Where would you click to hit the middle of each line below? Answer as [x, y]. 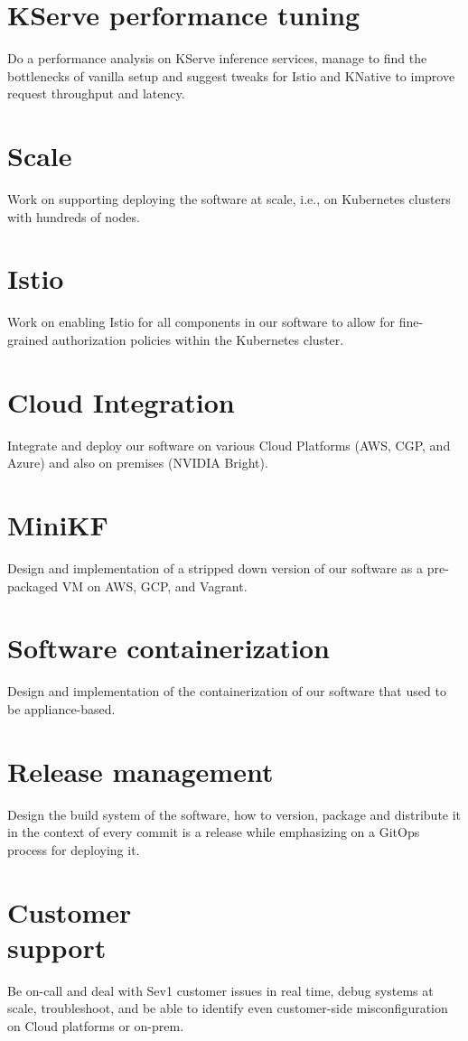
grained [28, 339]
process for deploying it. [74, 849]
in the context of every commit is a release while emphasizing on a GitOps [214, 832]
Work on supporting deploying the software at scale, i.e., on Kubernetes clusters [229, 199]
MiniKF [58, 525]
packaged [33, 586]
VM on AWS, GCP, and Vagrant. [154, 586]
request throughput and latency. [96, 93]
